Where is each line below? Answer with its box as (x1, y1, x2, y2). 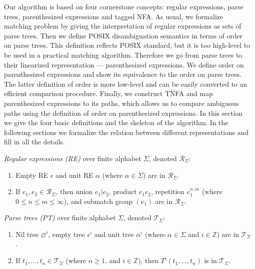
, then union (56, 186, 93, 197)
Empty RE (15, 169, 48, 180)
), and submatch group (64, 196, 133, 206)
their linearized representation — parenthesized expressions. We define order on (4, 59, 244, 69)
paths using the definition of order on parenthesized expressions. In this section (4, 107, 243, 118)
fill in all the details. (4, 136, 65, 147)
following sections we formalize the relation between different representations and (4, 127, 249, 137)
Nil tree (15, 229, 39, 239)
